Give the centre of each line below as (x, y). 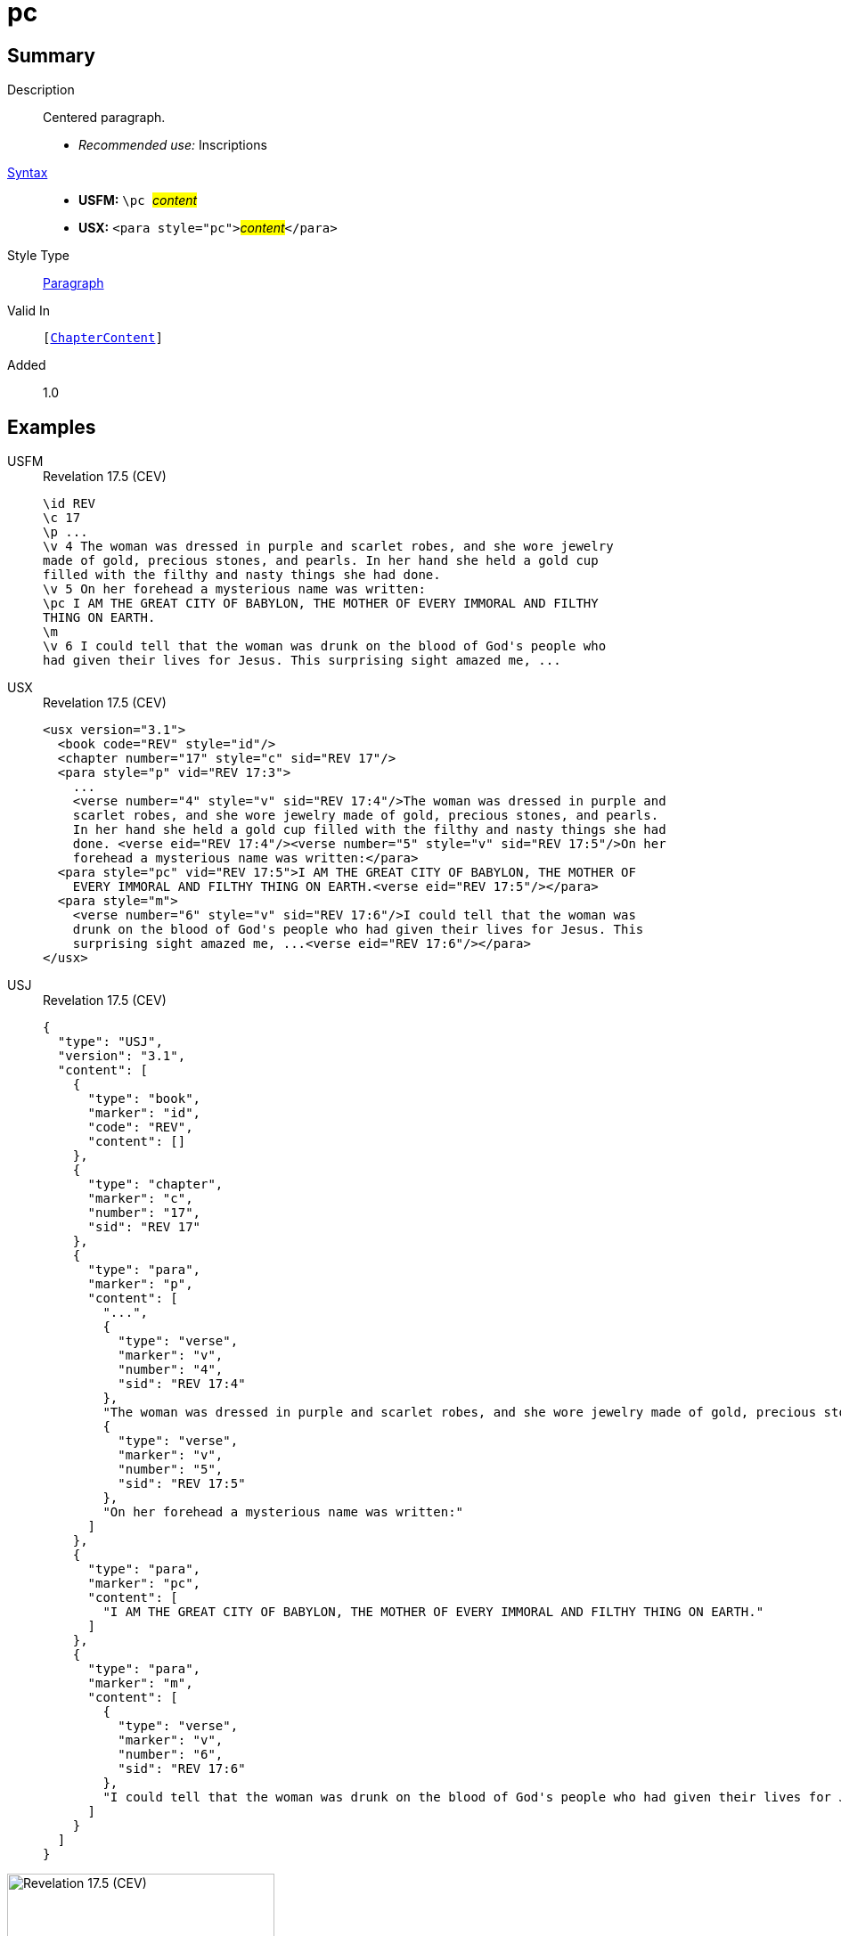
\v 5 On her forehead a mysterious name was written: (234, 589)
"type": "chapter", (155, 1184)
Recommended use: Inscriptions (173, 145)
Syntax (28, 173)
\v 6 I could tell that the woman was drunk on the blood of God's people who (325, 646)
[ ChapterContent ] (103, 338)
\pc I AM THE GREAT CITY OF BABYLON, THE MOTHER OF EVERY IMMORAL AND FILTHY (321, 604)
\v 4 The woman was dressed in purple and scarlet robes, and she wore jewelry (328, 547)
